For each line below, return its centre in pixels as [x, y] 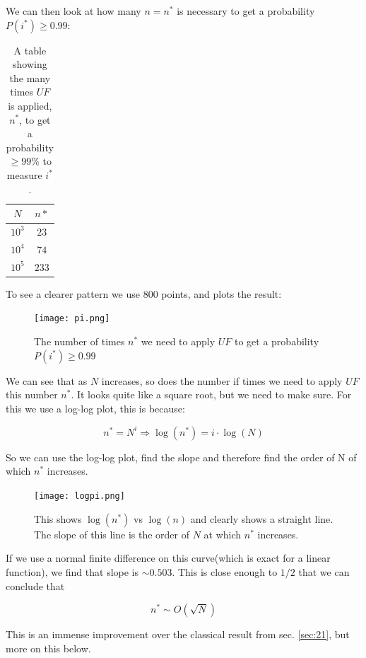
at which [223, 534]
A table [30, 50]
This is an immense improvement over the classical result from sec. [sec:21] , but [178, 634]
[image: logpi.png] [79, 496]
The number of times [79, 341]
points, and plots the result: [222, 293]
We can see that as [47, 380]
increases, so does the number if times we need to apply [222, 380]
